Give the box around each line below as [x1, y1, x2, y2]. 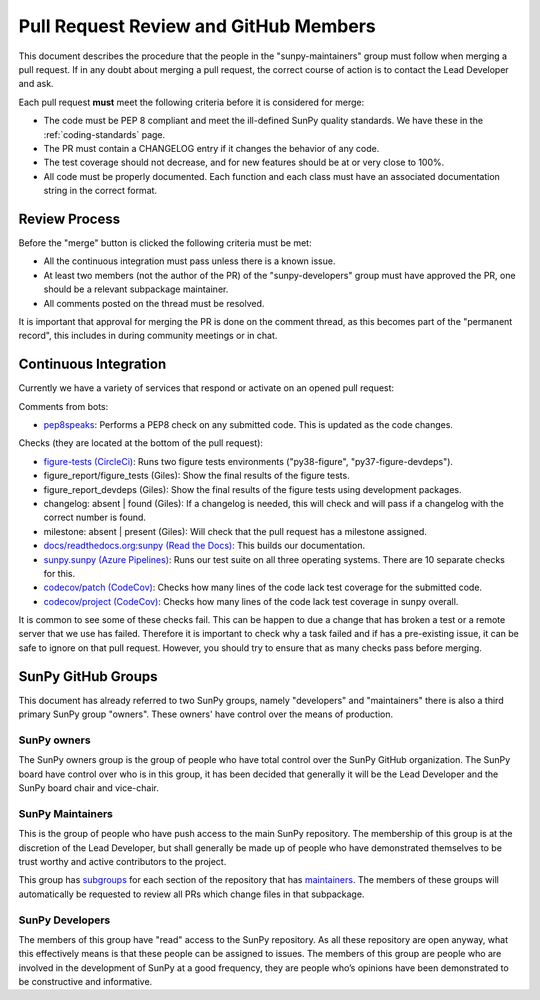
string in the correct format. [43, 185, 158, 197]
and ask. [18, 78, 54, 90]
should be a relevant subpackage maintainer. [43, 283, 229, 295]
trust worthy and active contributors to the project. [18, 856, 227, 867]
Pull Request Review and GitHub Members [18, 15, 377, 37]
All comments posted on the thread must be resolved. [43, 297, 265, 309]
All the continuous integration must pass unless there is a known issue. [43, 255, 336, 267]
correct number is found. [43, 511, 147, 524]
